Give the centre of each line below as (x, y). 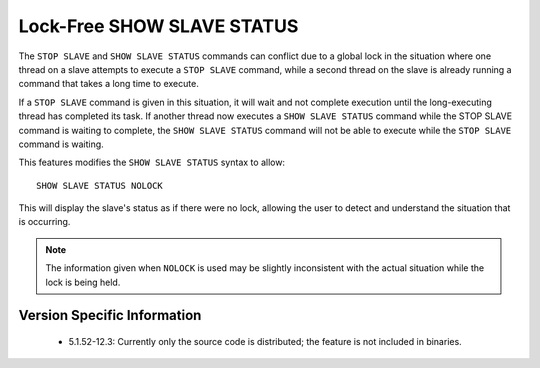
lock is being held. (83, 282)
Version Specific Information (110, 315)
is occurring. (44, 222)
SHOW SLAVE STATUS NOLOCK (100, 185)
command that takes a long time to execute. (108, 84)
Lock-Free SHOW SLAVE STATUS (158, 26)
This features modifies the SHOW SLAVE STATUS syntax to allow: (151, 162)
